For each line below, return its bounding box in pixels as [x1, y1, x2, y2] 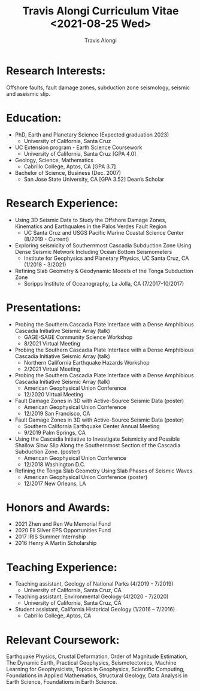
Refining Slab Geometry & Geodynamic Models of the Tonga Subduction [14, 267, 193, 274]
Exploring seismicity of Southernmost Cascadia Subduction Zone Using [14, 241, 192, 249]
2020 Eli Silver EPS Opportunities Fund [14, 527, 111, 534]
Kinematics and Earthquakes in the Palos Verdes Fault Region [14, 223, 166, 230]
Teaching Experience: [6, 560, 118, 574]
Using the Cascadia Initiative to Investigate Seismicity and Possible [14, 435, 180, 443]
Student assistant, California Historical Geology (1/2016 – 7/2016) [14, 606, 175, 613]
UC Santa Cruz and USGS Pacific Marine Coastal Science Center [23, 229, 184, 236]
